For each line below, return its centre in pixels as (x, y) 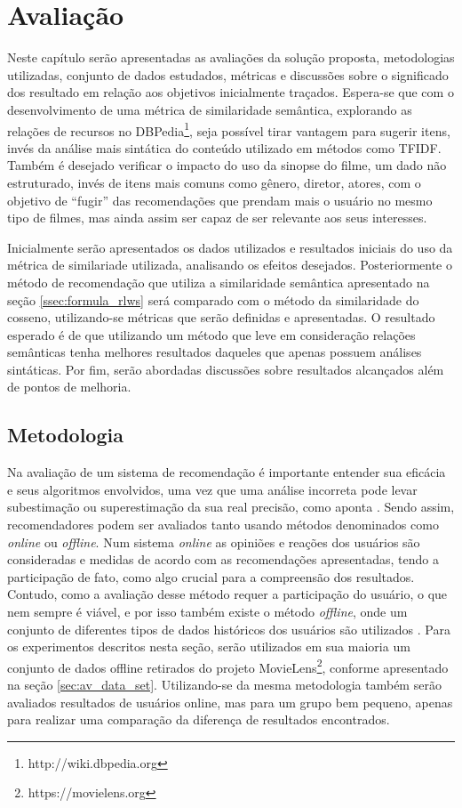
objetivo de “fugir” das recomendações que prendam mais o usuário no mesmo (220, 200)
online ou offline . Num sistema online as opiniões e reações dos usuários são (214, 541)
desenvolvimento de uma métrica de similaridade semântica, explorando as (210, 109)
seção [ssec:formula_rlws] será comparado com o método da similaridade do (213, 299)
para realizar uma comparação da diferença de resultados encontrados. (199, 719)
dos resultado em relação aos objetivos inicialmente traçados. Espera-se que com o (231, 92)
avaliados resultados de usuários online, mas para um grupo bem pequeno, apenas (230, 702)
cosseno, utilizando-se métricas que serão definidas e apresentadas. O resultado (221, 317)
